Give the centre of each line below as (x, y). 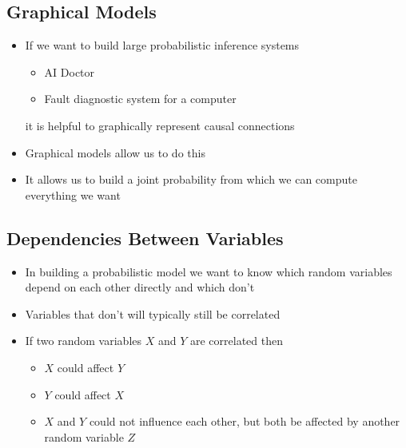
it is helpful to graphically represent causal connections (160, 125)
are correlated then (236, 341)
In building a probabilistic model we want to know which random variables (209, 271)
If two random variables (84, 341)
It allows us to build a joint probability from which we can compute (191, 179)
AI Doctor (70, 71)
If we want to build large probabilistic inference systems (162, 45)
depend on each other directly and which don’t (140, 287)
